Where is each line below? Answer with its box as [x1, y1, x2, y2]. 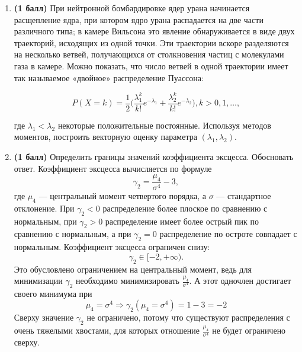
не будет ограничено [212, 324, 286, 337]
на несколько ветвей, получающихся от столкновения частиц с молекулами [14, 48, 284, 60]
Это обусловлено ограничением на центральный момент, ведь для [14, 263, 252, 275]
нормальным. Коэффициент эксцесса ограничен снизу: [14, 241, 210, 253]
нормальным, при [14, 215, 77, 227]
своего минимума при [14, 287, 92, 299]
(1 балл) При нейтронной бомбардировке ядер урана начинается [14, 2, 250, 14]
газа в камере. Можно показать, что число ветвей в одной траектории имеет [14, 59, 288, 72]
